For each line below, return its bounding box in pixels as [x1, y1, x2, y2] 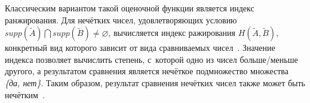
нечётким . [5, 88, 45, 101]
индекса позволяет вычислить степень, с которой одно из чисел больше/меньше [5, 53, 298, 65]
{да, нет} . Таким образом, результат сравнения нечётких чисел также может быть [5, 76, 305, 89]
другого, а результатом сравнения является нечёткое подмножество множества [5, 65, 288, 77]
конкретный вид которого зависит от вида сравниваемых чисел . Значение [5, 41, 275, 54]
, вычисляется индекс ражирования [108, 26, 235, 39]
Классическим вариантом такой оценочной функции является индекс [5, 2, 254, 14]
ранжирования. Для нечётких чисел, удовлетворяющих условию [5, 13, 237, 26]
